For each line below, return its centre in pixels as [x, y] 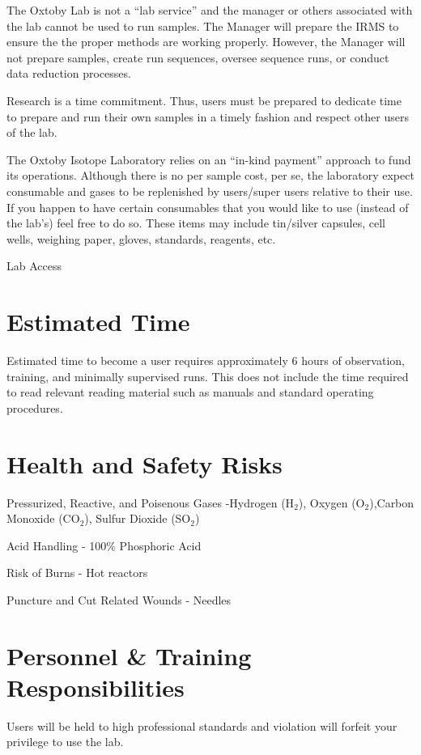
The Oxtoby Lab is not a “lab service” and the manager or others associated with [210, 10]
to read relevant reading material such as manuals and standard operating [190, 392]
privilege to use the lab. [65, 742]
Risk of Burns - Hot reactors [77, 573]
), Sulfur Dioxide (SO [138, 518]
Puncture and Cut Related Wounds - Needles [119, 599]
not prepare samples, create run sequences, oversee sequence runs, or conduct [198, 57]
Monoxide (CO [43, 518]
